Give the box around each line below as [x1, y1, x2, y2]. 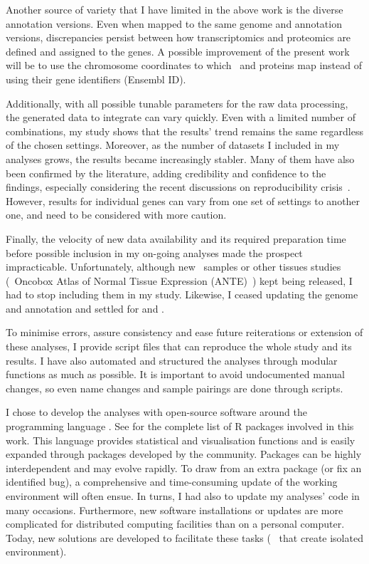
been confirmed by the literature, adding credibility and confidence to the [6, 165, 326, 180]
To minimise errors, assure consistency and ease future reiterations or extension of [6, 325, 363, 340]
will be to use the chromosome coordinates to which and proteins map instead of [6, 58, 362, 73]
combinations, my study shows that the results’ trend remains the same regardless [6, 123, 363, 138]
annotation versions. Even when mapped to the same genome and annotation [6, 16, 342, 31]
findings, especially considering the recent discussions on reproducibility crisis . [6, 179, 351, 194]
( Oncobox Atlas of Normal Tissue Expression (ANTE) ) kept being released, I [6, 273, 353, 288]
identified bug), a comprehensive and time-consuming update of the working [6, 474, 338, 489]
